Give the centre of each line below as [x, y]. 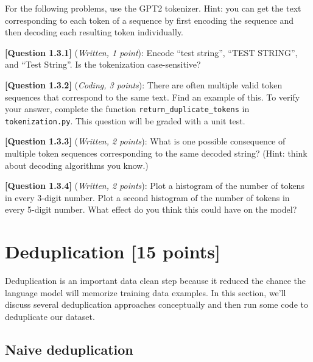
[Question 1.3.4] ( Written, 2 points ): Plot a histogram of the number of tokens [155, 186]
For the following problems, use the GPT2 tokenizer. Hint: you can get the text [153, 8]
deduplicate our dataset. [50, 316]
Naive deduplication [69, 349]
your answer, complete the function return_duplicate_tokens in [127, 109]
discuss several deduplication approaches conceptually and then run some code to [156, 304]
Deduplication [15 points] [113, 251]
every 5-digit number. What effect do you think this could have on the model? [151, 209]
